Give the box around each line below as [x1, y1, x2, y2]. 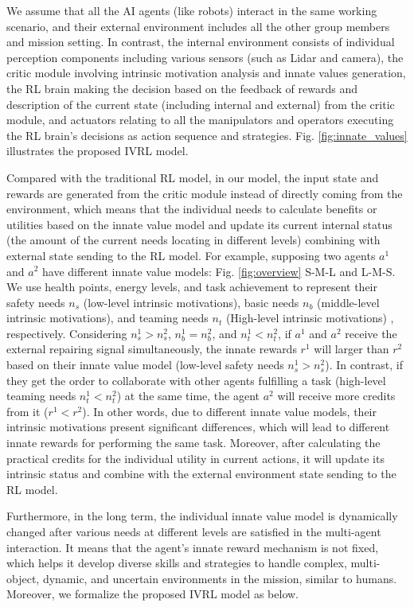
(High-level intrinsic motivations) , [225, 309, 394, 326]
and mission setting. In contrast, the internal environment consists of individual [6, 33, 395, 50]
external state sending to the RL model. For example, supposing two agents [6, 247, 376, 263]
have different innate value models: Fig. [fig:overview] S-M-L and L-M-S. [41, 263, 396, 279]
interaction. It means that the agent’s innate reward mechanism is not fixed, [6, 539, 379, 555]
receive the [345, 325, 397, 341]
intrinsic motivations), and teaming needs [6, 309, 209, 326]
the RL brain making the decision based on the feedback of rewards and [6, 80, 357, 96]
